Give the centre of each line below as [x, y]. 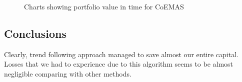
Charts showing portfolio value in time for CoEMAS [104, 6]
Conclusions [35, 33]
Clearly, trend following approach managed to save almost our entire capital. [121, 54]
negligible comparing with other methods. [68, 73]
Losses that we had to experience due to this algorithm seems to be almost [119, 64]
